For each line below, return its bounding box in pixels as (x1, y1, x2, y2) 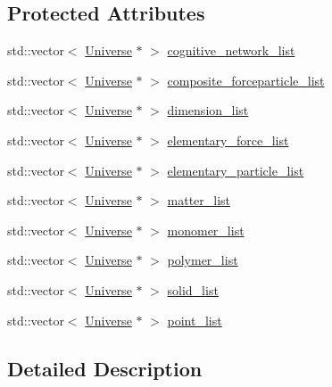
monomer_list (167, 220, 245, 239)
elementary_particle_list (167, 161, 304, 179)
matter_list (167, 191, 231, 210)
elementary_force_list (167, 130, 289, 149)
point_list (167, 310, 222, 329)
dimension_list (167, 101, 249, 119)
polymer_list (167, 251, 238, 269)
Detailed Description (7, 354, 203, 382)
